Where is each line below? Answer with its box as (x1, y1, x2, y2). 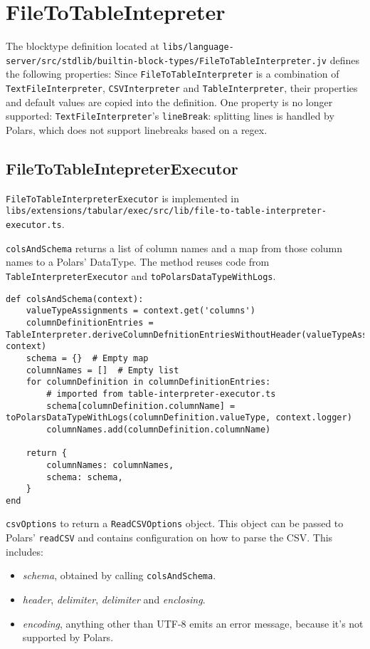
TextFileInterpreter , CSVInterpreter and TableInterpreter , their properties (6, 81, 358, 95)
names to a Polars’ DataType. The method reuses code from (6, 254, 270, 269)
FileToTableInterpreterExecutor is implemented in (6, 190, 239, 205)
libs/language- (162, 42, 234, 53)
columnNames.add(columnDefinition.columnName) (46, 424, 271, 435)
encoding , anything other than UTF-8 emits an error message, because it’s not (22, 616, 364, 630)
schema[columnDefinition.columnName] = (46, 400, 236, 411)
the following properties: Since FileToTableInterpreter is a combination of (6, 66, 339, 81)
